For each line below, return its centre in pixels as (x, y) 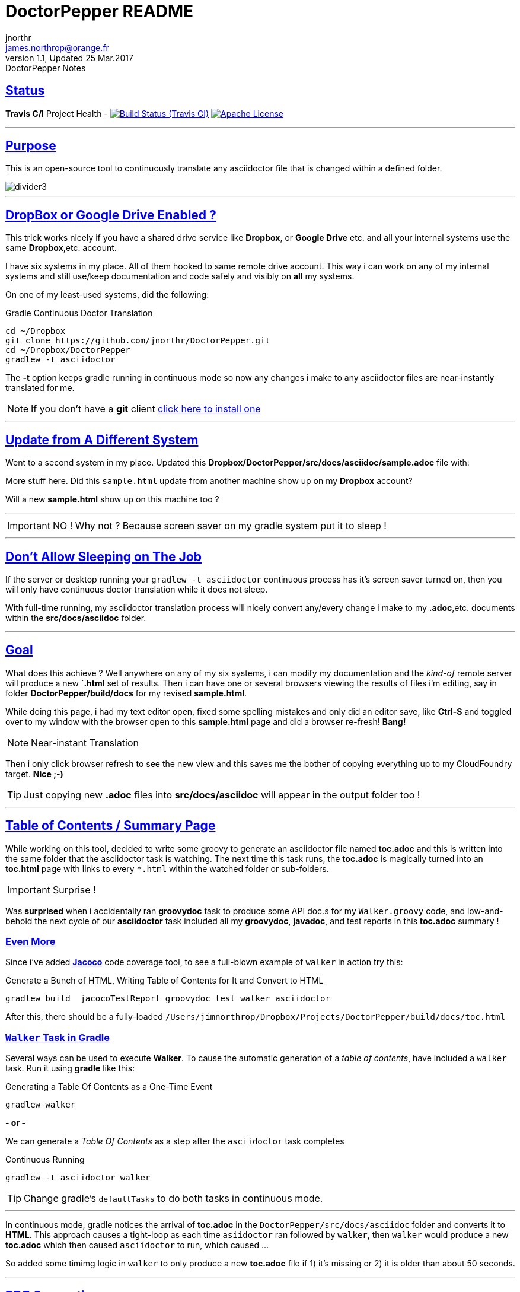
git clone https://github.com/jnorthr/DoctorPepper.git (138, 341)
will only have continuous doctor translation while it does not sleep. (137, 589)
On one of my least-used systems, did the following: (107, 295)
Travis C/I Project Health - (57, 113)
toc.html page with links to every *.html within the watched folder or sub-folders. (167, 868)
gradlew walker (41, 1105)
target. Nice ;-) (34, 774)
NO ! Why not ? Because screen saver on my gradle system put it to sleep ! (219, 526)
